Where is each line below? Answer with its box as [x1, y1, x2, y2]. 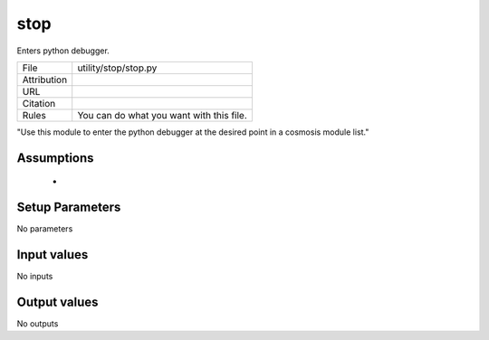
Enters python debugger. [16, 45, 110, 56]
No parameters [16, 223, 73, 234]
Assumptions [16, 150, 94, 165]
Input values [16, 247, 89, 262]
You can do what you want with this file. [77, 109, 248, 121]
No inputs [16, 271, 53, 282]
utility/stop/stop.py [77, 61, 158, 74]
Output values [16, 294, 99, 309]
